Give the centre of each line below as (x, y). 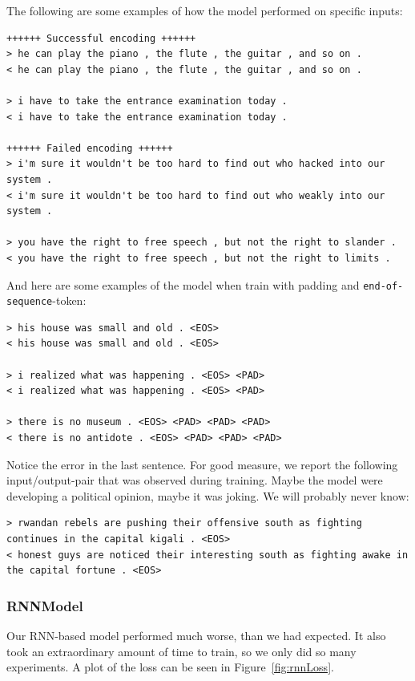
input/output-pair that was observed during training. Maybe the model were (195, 480)
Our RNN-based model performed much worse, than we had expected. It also (196, 635)
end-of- (383, 286)
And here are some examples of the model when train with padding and (183, 284)
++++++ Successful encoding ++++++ (101, 38)
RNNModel (45, 605)
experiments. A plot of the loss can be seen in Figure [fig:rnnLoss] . (170, 667)
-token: (69, 300)
